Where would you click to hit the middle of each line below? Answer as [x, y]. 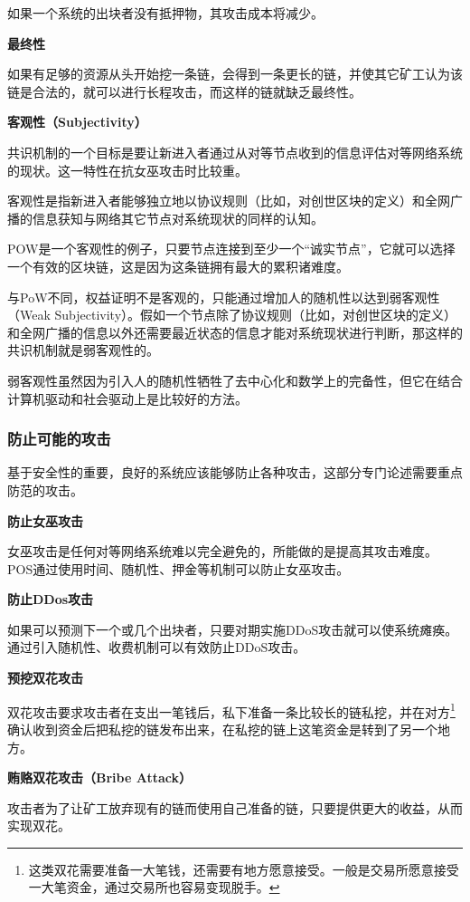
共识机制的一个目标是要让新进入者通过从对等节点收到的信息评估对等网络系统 [235, 152]
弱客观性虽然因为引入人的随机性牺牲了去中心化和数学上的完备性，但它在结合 [235, 380]
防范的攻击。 [45, 489]
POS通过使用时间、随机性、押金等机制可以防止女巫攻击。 [179, 568]
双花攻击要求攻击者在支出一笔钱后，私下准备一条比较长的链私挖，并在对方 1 [231, 710]
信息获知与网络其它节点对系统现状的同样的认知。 [178, 218]
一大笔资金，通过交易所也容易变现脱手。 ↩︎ [154, 887]
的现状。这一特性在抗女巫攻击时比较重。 [127, 170]
